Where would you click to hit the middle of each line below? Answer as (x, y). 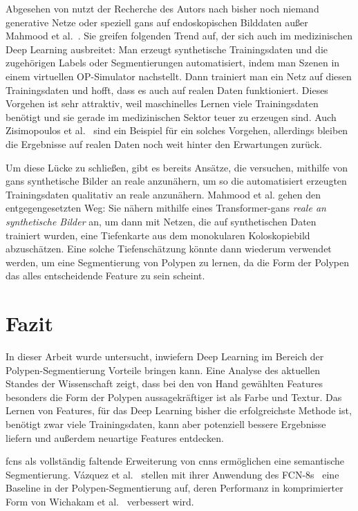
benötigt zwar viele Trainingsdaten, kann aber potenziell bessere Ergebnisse (166, 424)
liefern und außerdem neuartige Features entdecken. (115, 437)
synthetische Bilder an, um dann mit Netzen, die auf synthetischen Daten (161, 221)
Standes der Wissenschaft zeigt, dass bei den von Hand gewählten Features (164, 383)
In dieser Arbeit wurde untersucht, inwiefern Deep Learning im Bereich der (165, 356)
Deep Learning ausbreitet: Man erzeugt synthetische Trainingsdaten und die (167, 49)
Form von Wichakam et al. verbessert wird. (100, 501)
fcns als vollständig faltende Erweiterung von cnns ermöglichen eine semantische (175, 461)
